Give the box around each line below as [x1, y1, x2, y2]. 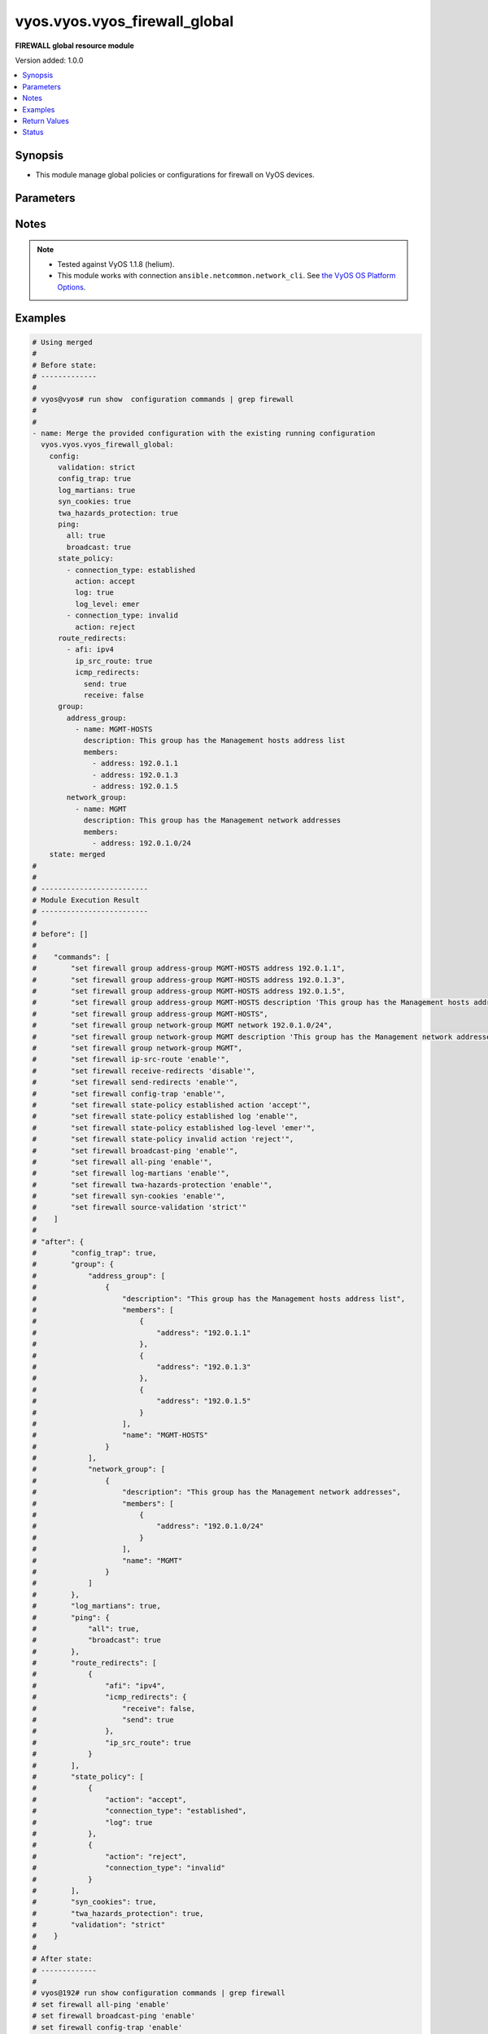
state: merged [49, 850, 106, 859]
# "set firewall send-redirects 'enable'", [32, 1078, 239, 1087]
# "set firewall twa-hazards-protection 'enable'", [32, 1180, 272, 1189]
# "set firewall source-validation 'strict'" [32, 1203, 247, 1212]
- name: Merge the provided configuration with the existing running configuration [32, 428, 376, 438]
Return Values [22, 116, 69, 125]
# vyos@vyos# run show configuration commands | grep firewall [32, 395, 294, 404]
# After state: [32, 1954, 93, 1964]
